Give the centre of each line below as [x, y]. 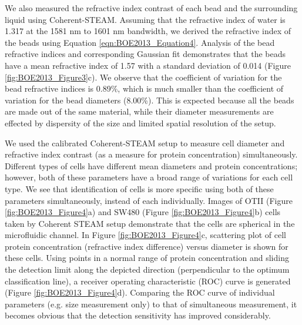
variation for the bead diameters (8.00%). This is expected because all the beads [150, 100]
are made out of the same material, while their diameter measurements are [139, 111]
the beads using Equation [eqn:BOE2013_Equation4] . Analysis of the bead [140, 42]
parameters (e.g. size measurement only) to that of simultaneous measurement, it [151, 304]
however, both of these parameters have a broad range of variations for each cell [149, 177]
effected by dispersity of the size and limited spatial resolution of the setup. [140, 123]
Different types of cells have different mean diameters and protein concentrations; [151, 165]
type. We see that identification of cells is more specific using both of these [139, 188]
